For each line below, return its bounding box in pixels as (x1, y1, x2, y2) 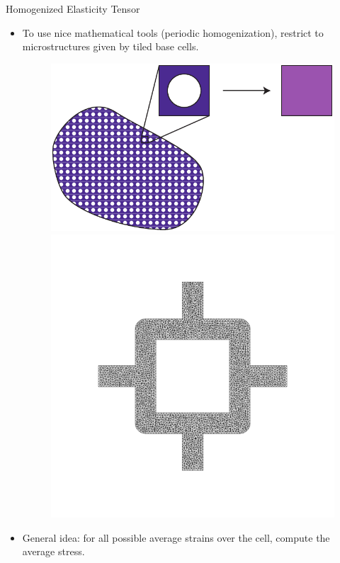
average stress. (22, 544, 85, 559)
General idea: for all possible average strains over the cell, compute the (22, 530, 330, 545)
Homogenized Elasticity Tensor (6, 1, 140, 16)
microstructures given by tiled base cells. (22, 39, 199, 54)
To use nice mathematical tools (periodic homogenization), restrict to (22, 25, 324, 40)
